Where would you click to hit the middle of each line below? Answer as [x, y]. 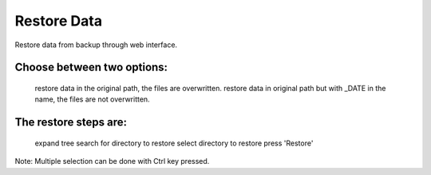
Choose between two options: [91, 68]
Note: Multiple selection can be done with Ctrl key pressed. [112, 161]
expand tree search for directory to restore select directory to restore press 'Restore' [174, 143]
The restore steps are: [71, 123]
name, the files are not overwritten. [93, 99]
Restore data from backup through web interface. [96, 45]
